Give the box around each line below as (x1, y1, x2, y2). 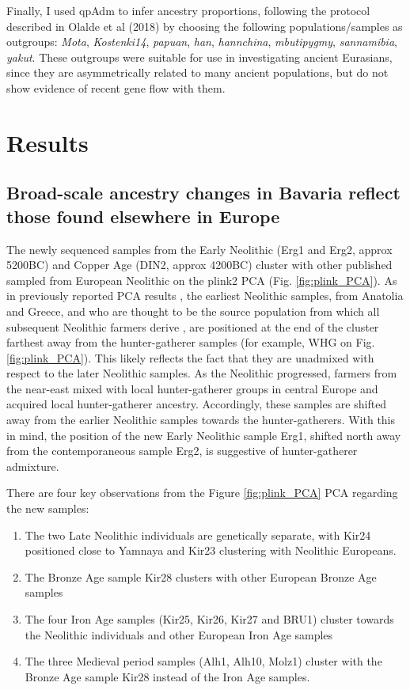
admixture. (6, 457, 59, 474)
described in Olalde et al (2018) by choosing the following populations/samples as (6, 17, 403, 34)
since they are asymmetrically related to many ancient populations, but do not (6, 64, 389, 81)
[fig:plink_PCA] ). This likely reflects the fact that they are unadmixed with (6, 349, 374, 366)
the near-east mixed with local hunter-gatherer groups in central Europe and (6, 380, 378, 396)
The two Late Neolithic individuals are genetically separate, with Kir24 (25, 526, 371, 543)
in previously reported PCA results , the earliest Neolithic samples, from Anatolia (6, 287, 404, 304)
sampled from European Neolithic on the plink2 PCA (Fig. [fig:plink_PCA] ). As (6, 271, 397, 288)
